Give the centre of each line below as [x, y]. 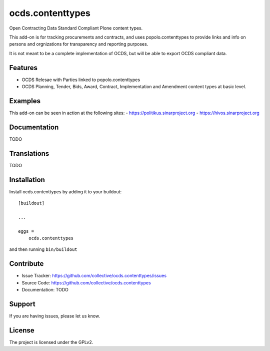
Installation [27, 180]
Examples [25, 101]
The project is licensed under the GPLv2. [51, 342]
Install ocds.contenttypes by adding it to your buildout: [65, 192]
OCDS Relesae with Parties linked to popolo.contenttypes [81, 80]
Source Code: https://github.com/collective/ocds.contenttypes [86, 282]
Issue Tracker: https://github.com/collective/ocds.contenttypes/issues [94, 276]
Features [23, 68]
